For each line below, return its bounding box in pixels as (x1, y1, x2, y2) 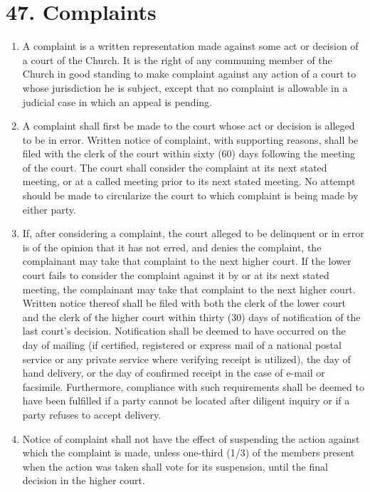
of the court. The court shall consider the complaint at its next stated (22, 159, 327, 174)
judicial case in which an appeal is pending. (22, 94, 212, 109)
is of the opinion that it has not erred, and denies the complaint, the (22, 239, 322, 254)
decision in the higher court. (22, 473, 145, 488)
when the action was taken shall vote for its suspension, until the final (22, 459, 328, 473)
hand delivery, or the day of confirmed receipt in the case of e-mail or (22, 365, 325, 380)
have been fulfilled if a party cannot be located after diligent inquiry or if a (22, 393, 350, 408)
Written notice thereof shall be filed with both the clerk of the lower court (22, 295, 346, 310)
